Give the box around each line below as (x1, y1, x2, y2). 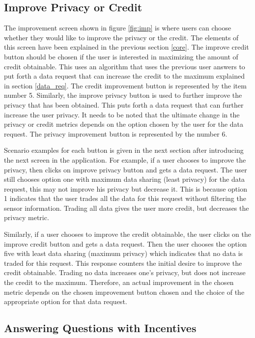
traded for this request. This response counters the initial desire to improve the (4, 257, 242, 268)
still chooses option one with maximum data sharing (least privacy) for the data (4, 174, 245, 184)
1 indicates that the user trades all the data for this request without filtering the (4, 193, 246, 203)
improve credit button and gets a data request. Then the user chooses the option (4, 238, 247, 249)
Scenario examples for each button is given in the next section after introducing (4, 145, 244, 155)
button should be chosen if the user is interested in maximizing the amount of (4, 51, 238, 61)
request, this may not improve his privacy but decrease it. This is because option (4, 183, 247, 194)
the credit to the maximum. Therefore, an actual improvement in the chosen (4, 277, 234, 287)
